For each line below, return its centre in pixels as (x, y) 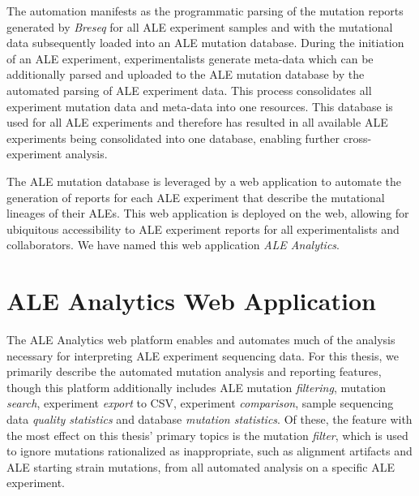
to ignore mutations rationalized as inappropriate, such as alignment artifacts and (209, 451)
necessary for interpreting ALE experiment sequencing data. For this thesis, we (203, 355)
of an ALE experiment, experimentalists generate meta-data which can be (190, 58)
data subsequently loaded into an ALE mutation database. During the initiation (205, 43)
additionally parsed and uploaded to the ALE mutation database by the (186, 74)
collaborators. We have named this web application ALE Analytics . (173, 245)
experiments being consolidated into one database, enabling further (173, 138)
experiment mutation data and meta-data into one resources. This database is (200, 106)
